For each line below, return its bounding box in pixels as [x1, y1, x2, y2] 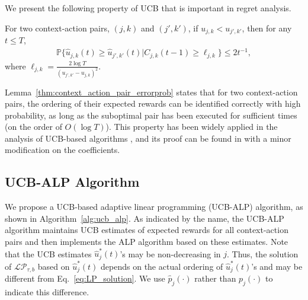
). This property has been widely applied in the [105, 120, 278, 133]
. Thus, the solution [227, 247, 299, 260]
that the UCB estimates [5, 247, 92, 260]
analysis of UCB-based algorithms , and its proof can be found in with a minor [5, 132, 291, 144]
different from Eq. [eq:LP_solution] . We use [5, 272, 165, 284]
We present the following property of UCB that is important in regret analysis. [5, 2, 291, 14]
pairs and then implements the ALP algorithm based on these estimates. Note [5, 235, 288, 248]
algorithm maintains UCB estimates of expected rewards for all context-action [5, 224, 288, 236]
